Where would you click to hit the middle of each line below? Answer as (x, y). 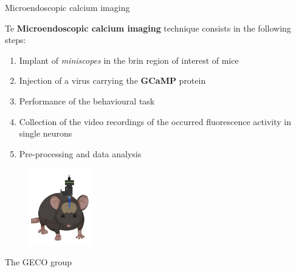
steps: (15, 40)
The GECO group (39, 262)
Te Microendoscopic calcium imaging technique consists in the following (148, 28)
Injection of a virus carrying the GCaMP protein (112, 80)
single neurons (46, 133)
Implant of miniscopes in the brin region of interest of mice (129, 60)
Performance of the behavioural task (87, 100)
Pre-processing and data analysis (80, 153)
